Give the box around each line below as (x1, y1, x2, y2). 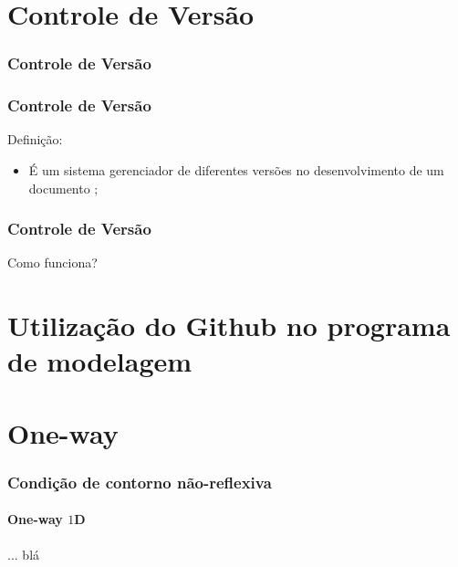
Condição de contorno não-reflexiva (7, 470, 272, 493)
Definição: (7, 130, 63, 149)
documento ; (28, 178, 99, 197)
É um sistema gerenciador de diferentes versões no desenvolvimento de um (28, 161, 444, 180)
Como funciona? (7, 253, 98, 272)
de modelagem (7, 342, 193, 380)
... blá (7, 544, 40, 563)
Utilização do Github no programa (7, 307, 451, 344)
